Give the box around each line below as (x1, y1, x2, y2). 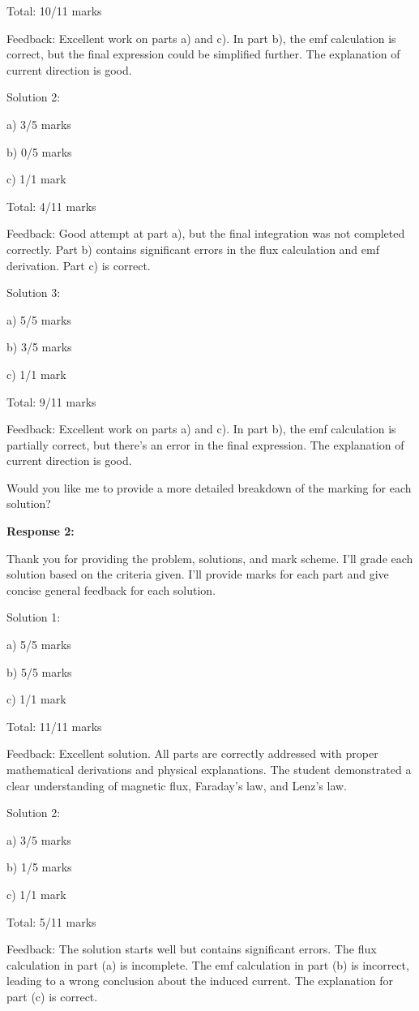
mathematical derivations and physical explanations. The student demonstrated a (6, 761, 412, 777)
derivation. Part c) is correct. (6, 256, 151, 273)
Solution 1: (6, 609, 61, 626)
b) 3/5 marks (6, 338, 72, 355)
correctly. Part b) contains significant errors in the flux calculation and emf (6, 240, 379, 257)
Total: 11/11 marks (6, 717, 102, 734)
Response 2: (6, 523, 75, 540)
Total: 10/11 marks (6, 2, 102, 19)
